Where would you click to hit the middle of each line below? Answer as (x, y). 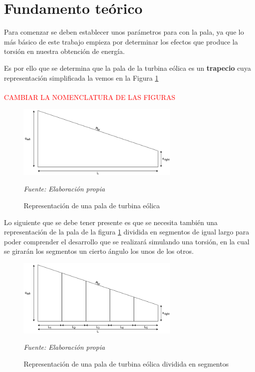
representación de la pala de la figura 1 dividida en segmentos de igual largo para (127, 232)
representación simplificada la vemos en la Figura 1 (81, 77)
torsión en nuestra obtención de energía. (64, 51)
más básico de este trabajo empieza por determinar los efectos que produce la (121, 41)
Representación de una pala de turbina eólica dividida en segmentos (126, 363)
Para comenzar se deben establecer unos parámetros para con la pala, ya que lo (124, 32)
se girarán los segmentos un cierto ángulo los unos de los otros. (99, 251)
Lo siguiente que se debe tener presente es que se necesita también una (111, 222)
